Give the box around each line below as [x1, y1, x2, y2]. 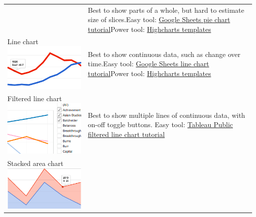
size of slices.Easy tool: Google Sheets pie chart [88, 14, 230, 25]
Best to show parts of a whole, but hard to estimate [88, 4, 244, 15]
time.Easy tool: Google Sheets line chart [88, 58, 209, 69]
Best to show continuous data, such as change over [88, 49, 241, 59]
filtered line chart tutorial [88, 129, 165, 139]
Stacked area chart [7, 158, 64, 168]
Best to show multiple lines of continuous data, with [88, 109, 245, 120]
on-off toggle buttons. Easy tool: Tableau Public [88, 119, 233, 130]
